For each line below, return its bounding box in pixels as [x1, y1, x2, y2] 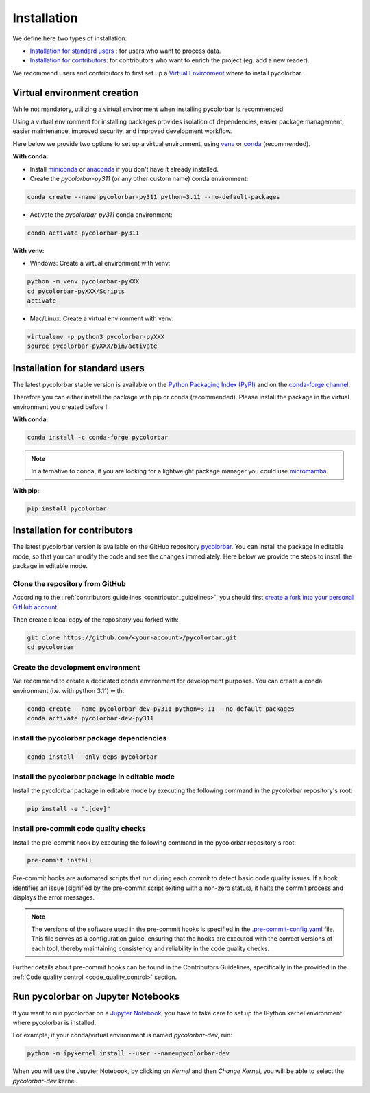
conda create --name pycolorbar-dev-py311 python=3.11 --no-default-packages [27, 705, 295, 713]
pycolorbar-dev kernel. [12, 1077, 78, 1085]
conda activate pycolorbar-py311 [27, 228, 140, 237]
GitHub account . [12, 602, 60, 611]
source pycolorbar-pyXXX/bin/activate [27, 342, 158, 350]
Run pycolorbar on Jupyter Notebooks [12, 991, 180, 1002]
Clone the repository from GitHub [12, 578, 126, 588]
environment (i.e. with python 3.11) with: [12, 686, 125, 694]
